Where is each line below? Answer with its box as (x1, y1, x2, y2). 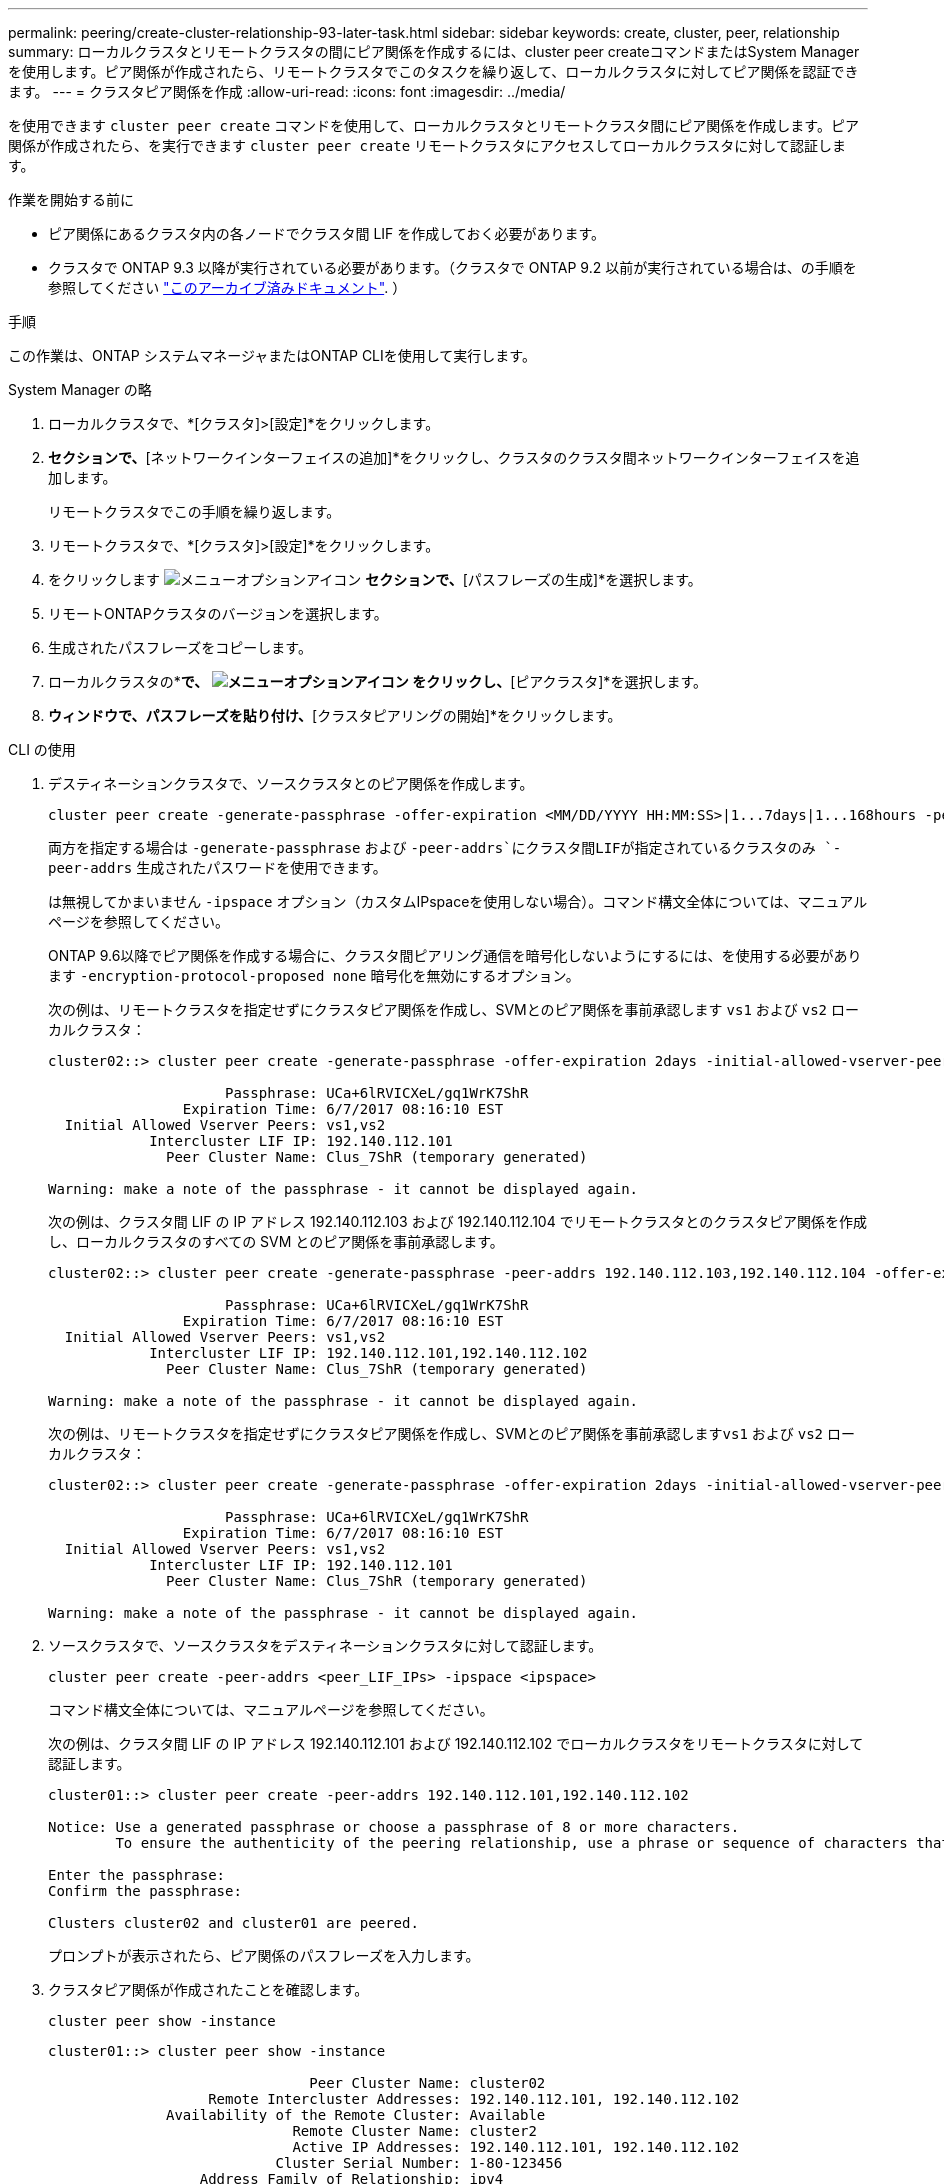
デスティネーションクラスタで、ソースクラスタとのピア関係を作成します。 (48, 775, 534, 792)
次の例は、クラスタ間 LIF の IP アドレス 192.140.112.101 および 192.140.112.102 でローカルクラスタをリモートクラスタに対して (48, 1735, 864, 1752)
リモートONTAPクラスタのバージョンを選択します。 (48, 605, 388, 622)
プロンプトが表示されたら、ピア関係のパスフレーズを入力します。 (48, 1947, 480, 1964)
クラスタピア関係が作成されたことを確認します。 (48, 1981, 369, 1998)
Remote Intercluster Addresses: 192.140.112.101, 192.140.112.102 (208, 2091, 740, 2107)
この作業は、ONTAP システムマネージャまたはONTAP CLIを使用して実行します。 (8, 347, 536, 364)
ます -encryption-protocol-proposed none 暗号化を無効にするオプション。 (48, 967, 580, 984)
